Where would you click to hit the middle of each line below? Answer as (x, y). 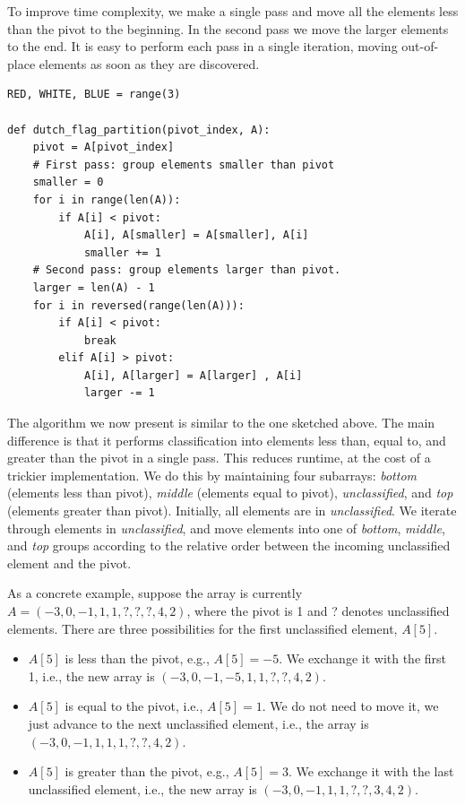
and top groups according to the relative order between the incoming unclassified (229, 545)
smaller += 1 (122, 252)
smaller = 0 (68, 182)
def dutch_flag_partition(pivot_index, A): (139, 130)
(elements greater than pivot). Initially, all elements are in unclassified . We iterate (232, 511)
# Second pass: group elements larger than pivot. (187, 270)
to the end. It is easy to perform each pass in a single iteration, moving (202, 46)
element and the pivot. (69, 563)
